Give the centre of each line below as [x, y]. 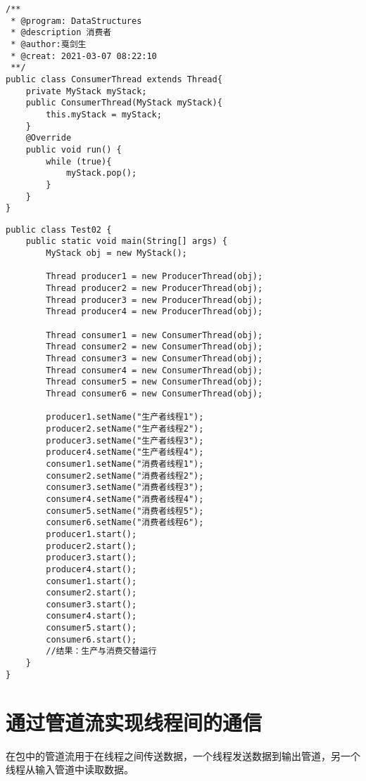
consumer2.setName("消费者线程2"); [125, 476]
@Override [49, 138]
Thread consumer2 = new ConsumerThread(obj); [154, 347]
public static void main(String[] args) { [126, 241]
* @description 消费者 [61, 33]
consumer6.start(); [91, 639]
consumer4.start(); [91, 616]
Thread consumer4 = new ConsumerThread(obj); [154, 370]
